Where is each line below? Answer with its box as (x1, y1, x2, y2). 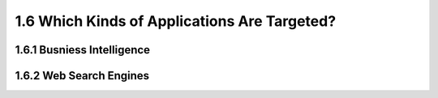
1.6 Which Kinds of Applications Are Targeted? (15, 12, 337, 30)
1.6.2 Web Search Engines (15, 69, 150, 83)
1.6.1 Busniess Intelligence (15, 43, 150, 57)
